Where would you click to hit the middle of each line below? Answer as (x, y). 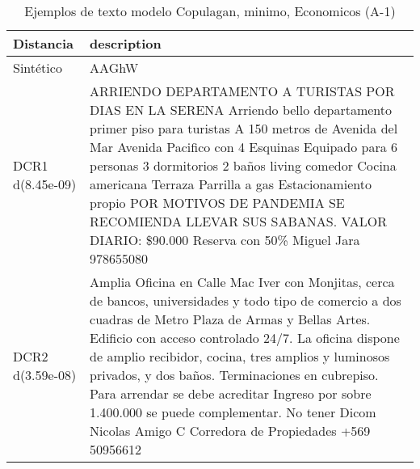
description (126, 43)
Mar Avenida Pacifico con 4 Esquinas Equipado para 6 (244, 147)
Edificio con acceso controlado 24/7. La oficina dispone (245, 338)
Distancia (44, 43)
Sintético (38, 68)
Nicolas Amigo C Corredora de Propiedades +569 (230, 431)
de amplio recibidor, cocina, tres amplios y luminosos (240, 356)
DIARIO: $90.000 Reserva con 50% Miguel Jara (225, 240)
